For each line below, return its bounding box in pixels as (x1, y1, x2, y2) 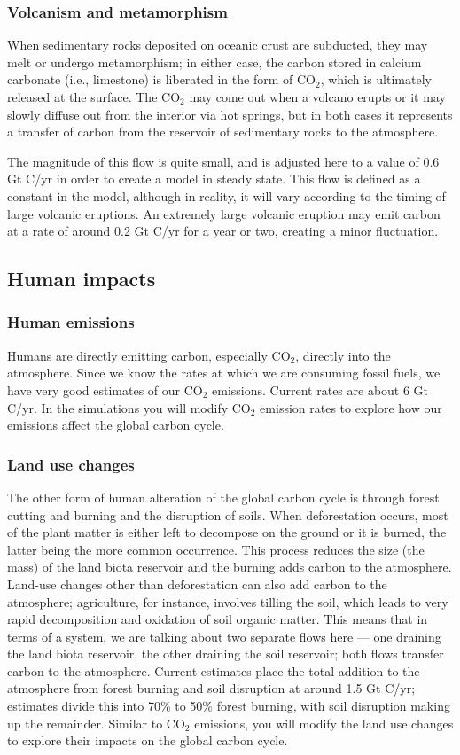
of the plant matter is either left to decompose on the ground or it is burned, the (7, 523, 447, 541)
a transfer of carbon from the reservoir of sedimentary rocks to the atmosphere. (7, 122, 439, 141)
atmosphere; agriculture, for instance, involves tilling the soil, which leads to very (7, 592, 448, 611)
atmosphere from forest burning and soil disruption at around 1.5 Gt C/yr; (7, 679, 416, 697)
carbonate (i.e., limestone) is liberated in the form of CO (7, 70, 316, 89)
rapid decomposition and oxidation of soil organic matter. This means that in (7, 610, 428, 628)
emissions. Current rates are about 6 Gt (212, 380, 429, 399)
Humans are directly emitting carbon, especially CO (7, 346, 291, 364)
